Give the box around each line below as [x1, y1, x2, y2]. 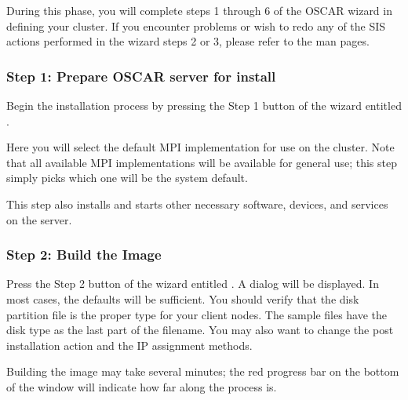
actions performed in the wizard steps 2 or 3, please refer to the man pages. [6, 33, 370, 49]
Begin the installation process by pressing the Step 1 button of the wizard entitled [6, 97, 402, 113]
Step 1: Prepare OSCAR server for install [6, 66, 276, 85]
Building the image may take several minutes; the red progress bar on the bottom [6, 363, 399, 380]
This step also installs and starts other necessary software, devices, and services [6, 195, 388, 212]
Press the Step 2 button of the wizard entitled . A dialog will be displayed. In [6, 275, 379, 292]
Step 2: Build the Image [6, 245, 162, 264]
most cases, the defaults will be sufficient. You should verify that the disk [6, 290, 359, 307]
